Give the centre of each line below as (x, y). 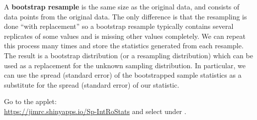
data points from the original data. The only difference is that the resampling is (126, 16)
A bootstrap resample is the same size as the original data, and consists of (122, 6)
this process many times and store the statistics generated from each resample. (124, 46)
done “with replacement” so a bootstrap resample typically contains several (119, 26)
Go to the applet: (30, 101)
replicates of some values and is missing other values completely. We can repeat (125, 36)
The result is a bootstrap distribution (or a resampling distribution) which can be (128, 55)
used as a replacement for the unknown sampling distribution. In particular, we (125, 65)
